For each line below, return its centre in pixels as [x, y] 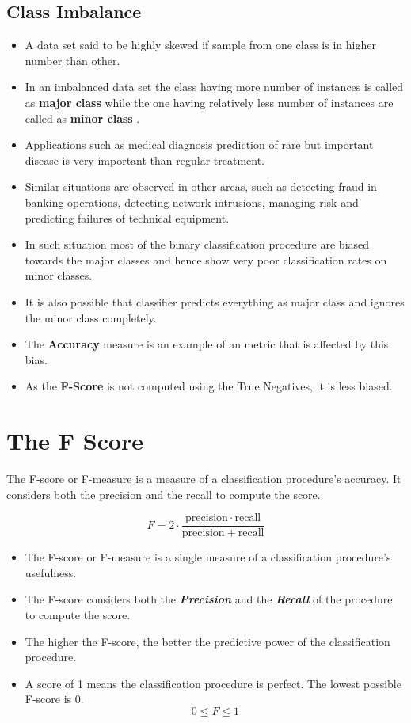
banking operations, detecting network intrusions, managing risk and [192, 202]
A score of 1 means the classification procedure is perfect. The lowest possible [213, 683]
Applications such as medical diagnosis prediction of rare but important [199, 145]
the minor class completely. [91, 317]
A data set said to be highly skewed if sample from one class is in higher [200, 45]
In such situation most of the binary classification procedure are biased [197, 244]
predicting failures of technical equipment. [127, 217]
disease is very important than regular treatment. [145, 160]
